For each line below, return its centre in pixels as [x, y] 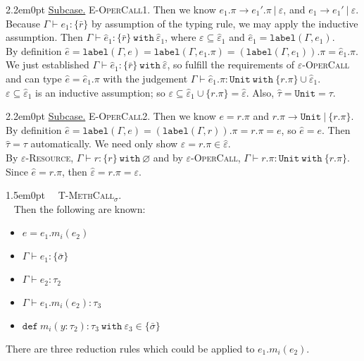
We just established [48, 65]
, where [181, 37]
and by [168, 157]
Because [23, 23]
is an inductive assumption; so [100, 92]
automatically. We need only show [104, 143]
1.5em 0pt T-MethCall [60, 195]
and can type [34, 78]
